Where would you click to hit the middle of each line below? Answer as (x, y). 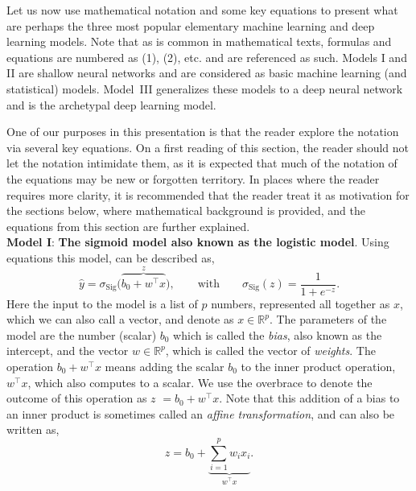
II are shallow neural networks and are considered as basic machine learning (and (207, 73)
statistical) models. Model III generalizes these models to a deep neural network (205, 88)
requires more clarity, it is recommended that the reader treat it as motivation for (208, 194)
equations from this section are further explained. (128, 226)
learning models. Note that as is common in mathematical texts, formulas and (199, 41)
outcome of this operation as (77, 398)
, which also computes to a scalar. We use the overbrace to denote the (200, 382)
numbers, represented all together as (301, 303)
